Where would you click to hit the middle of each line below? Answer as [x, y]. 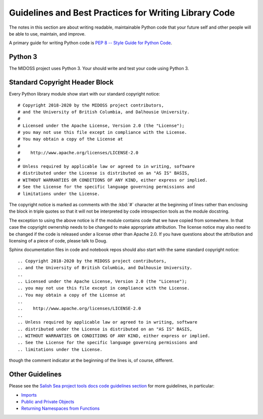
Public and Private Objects [48, 401]
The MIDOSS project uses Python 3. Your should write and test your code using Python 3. [99, 69]
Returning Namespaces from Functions [60, 408]
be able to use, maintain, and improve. [47, 34]
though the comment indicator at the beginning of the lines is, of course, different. [91, 361]
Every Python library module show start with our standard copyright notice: [85, 94]
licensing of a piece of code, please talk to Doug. [58, 240]
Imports [29, 395]
